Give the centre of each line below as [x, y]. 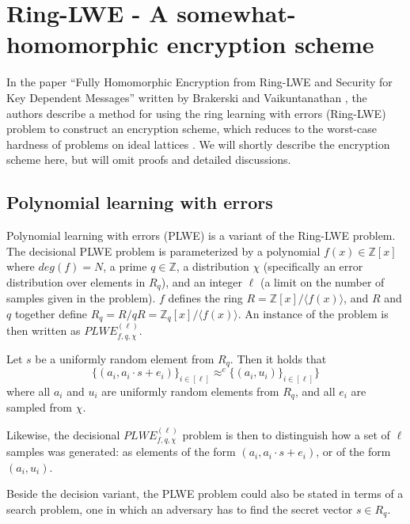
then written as [44, 330]
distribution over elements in [76, 281]
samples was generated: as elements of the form [121, 452]
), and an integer [202, 281]
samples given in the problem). [81, 298]
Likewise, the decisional [63, 434]
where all [28, 391]
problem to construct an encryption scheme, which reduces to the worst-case [192, 129]
